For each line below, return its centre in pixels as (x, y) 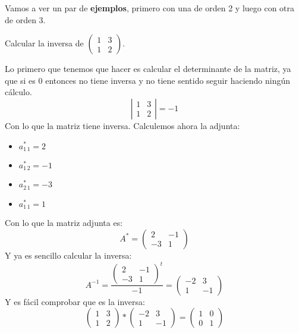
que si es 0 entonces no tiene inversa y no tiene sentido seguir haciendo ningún (148, 80)
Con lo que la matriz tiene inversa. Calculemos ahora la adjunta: (122, 125)
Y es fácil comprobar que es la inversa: (75, 301)
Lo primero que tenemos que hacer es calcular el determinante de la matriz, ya (148, 69)
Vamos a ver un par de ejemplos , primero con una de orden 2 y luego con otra (150, 8)
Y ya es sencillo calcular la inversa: (68, 255)
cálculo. (18, 92)
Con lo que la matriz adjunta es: (64, 223)
